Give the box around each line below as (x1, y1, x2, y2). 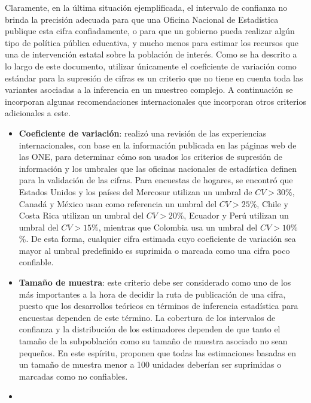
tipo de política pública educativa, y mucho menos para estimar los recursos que (5, 36, 298, 49)
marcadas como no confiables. (19, 369, 128, 382)
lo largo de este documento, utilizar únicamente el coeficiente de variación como (5, 59, 297, 72)
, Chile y (257, 197, 288, 210)
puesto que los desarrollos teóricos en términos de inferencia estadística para (19, 299, 298, 312)
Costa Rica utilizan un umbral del (19, 209, 144, 222)
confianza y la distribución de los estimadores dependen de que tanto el (19, 323, 280, 335)
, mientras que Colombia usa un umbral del (98, 220, 258, 233)
